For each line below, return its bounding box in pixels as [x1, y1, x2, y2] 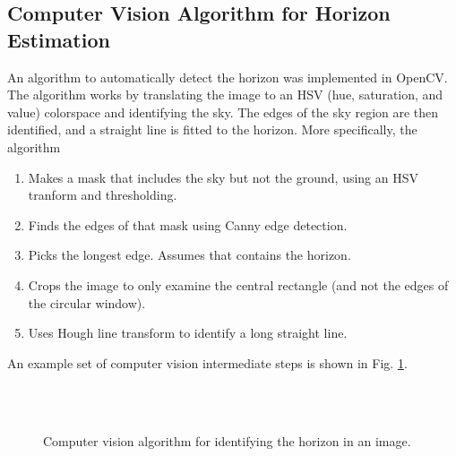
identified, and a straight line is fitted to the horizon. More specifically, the [7, 120, 417, 139]
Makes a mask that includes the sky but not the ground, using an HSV [28, 168, 419, 186]
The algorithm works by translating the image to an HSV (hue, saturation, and [7, 85, 443, 104]
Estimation [7, 25, 110, 53]
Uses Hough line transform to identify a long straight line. [28, 323, 348, 342]
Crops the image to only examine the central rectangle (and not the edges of [28, 275, 449, 294]
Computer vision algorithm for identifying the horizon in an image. [43, 431, 411, 450]
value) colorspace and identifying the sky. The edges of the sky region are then [7, 102, 439, 121]
